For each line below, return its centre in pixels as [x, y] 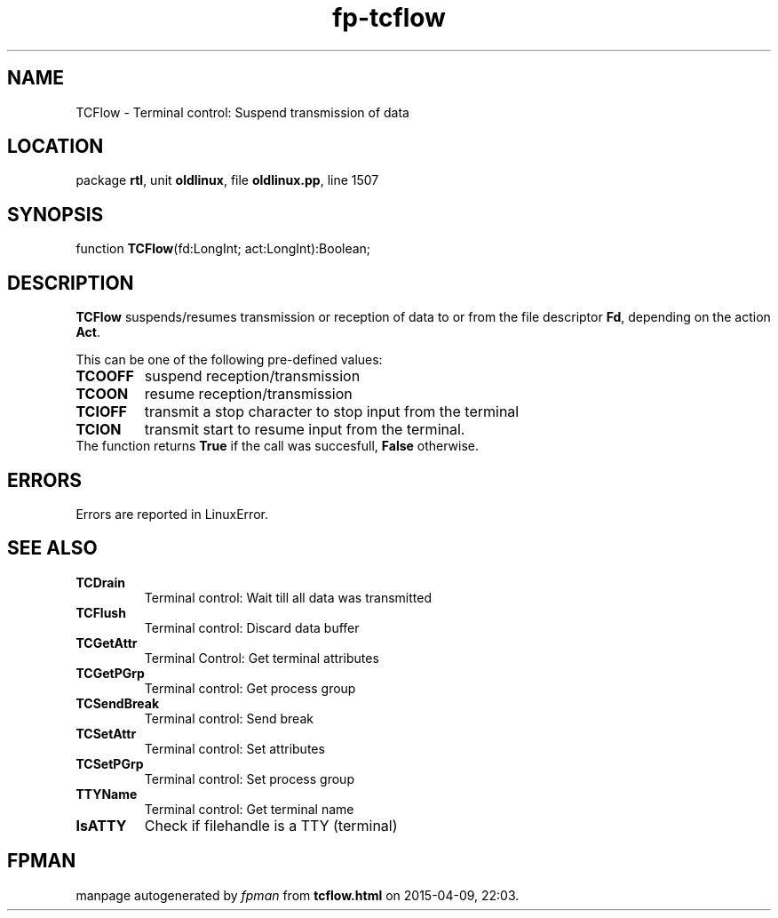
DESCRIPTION [71, 283]
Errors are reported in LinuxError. [172, 514]
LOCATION [56, 147]
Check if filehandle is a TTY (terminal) [271, 825]
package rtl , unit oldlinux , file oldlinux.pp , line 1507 [227, 180]
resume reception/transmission [248, 394]
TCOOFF [105, 376]
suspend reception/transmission [252, 376]
